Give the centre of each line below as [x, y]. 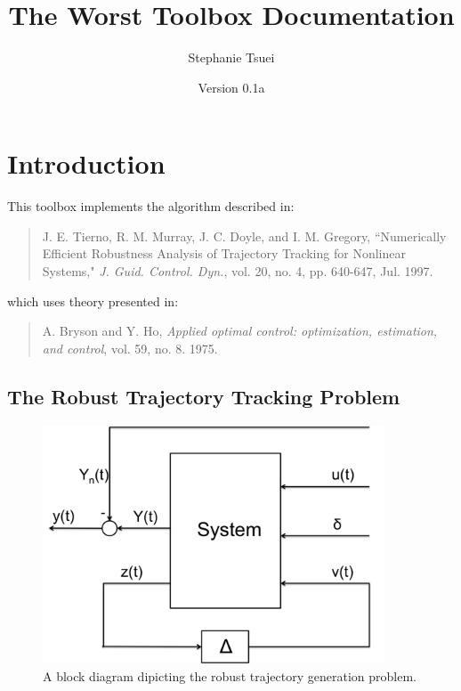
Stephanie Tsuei [231, 57]
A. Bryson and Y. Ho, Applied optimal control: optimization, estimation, [240, 331]
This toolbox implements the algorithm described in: [151, 206]
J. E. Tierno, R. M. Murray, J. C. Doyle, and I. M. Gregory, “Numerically [244, 236]
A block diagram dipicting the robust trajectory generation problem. [230, 675]
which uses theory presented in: [93, 301]
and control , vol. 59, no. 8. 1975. [130, 348]
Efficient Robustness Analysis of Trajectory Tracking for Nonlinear [224, 253]
